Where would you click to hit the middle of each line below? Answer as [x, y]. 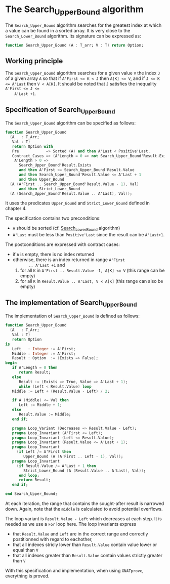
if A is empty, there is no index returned [53, 255]
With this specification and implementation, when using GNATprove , [74, 571]
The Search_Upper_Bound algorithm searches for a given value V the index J [83, 73]
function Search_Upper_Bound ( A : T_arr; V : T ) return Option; [74, 45]
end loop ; [29, 475]
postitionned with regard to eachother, [52, 539]
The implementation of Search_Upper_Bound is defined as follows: [73, 316]
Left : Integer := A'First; [44, 349]
